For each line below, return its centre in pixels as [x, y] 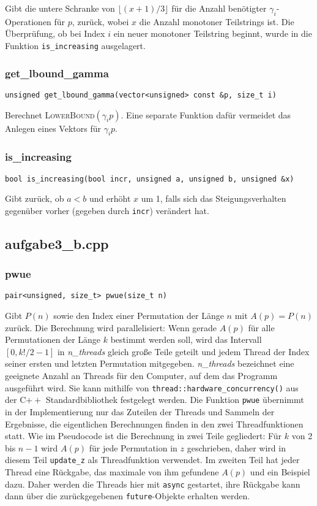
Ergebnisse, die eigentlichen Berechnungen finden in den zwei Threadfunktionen [154, 424]
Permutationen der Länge [53, 339]
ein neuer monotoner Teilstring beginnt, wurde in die [213, 33]
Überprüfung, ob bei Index [55, 33]
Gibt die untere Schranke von [60, 8]
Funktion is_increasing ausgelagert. [75, 45]
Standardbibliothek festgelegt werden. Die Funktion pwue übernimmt [175, 400]
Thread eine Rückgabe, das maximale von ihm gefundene [112, 472]
